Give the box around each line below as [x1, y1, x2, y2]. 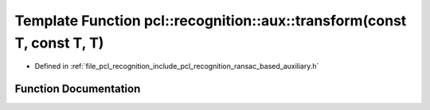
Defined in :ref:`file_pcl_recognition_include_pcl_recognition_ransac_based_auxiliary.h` [34, 62, 319, 71]
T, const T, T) [14, 34, 104, 51]
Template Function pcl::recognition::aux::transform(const [14, 12, 407, 29]
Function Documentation [14, 82, 141, 96]
